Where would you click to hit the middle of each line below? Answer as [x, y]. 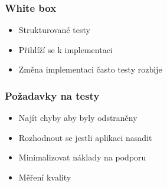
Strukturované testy [54, 30]
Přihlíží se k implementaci [66, 49]
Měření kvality [45, 177]
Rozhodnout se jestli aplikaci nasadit [85, 137]
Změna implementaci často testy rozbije [90, 69]
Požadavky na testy [52, 95]
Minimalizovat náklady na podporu [82, 157]
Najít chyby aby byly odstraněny [78, 118]
